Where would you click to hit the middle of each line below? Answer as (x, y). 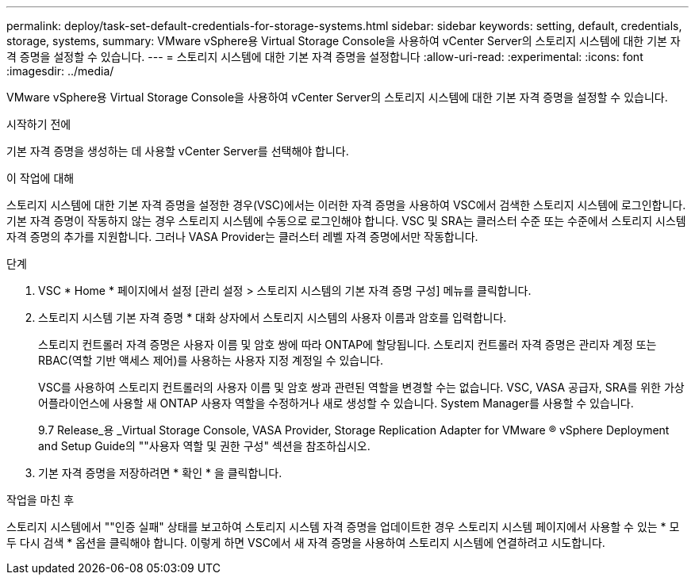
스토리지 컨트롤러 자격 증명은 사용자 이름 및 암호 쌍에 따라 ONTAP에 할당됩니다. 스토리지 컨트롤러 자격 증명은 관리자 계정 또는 (347, 344)
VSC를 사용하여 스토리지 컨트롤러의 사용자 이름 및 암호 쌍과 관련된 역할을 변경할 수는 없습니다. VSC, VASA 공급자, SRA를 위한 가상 (361, 387)
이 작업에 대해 (40, 178)
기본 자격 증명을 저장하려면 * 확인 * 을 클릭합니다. (160, 473)
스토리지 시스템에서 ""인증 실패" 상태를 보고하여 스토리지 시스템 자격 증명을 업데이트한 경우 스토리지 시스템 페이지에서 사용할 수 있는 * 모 (343, 527)
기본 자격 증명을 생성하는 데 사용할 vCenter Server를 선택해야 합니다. (178, 151)
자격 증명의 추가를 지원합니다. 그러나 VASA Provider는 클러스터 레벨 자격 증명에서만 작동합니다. (242, 237)
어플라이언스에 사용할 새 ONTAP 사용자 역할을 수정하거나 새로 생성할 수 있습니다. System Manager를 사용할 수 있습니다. (336, 403)
